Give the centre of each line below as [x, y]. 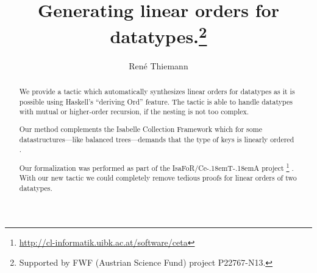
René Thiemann [158, 65]
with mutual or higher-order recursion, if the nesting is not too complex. [134, 112]
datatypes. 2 [158, 35]
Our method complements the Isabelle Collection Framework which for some [141, 129]
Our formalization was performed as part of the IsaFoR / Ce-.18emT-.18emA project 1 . [156, 167]
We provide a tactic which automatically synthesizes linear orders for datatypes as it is [157, 92]
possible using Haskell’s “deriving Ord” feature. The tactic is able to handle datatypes [156, 101]
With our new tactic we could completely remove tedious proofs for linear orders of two [158, 178]
